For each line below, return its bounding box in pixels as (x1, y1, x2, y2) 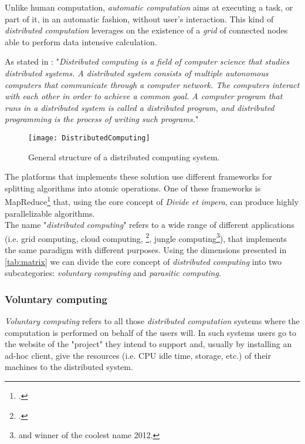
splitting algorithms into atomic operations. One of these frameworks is (5, 181, 261, 194)
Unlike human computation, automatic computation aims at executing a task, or (5, 1, 293, 13)
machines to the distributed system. (5, 361, 133, 373)
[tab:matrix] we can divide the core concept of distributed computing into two (5, 255, 282, 267)
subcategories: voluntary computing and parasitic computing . (5, 267, 221, 279)
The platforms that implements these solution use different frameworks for (5, 170, 272, 183)
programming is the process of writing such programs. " (5, 113, 199, 125)
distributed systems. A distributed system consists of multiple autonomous (5, 66, 269, 79)
